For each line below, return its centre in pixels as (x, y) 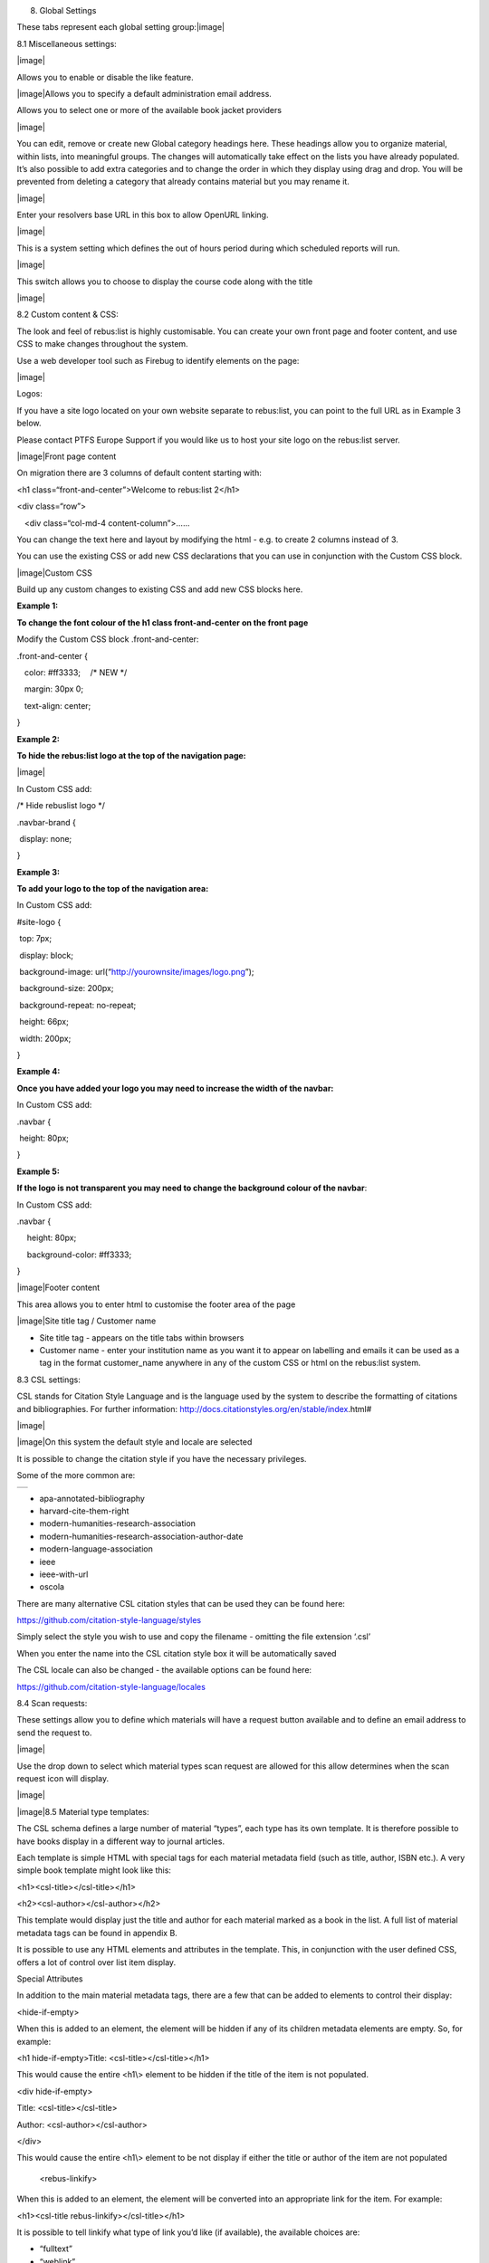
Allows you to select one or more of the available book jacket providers (149, 110)
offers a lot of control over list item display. (96, 1962)
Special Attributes (50, 1979)
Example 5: (38, 1171)
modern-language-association (96, 1549)
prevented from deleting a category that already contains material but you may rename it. (183, 182)
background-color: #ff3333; (79, 1255)
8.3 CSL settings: (49, 1380)
